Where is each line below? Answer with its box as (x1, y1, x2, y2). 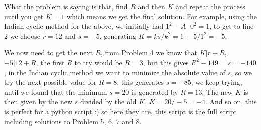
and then (138, 1, 165, 11)
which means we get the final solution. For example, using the (67, 11, 257, 21)
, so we (231, 67, 252, 77)
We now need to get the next (4, 47, 93, 58)
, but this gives (143, 57, 189, 67)
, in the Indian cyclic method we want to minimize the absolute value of (4, 67, 226, 77)
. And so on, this (205, 96, 257, 107)
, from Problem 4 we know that (100, 47, 197, 58)
